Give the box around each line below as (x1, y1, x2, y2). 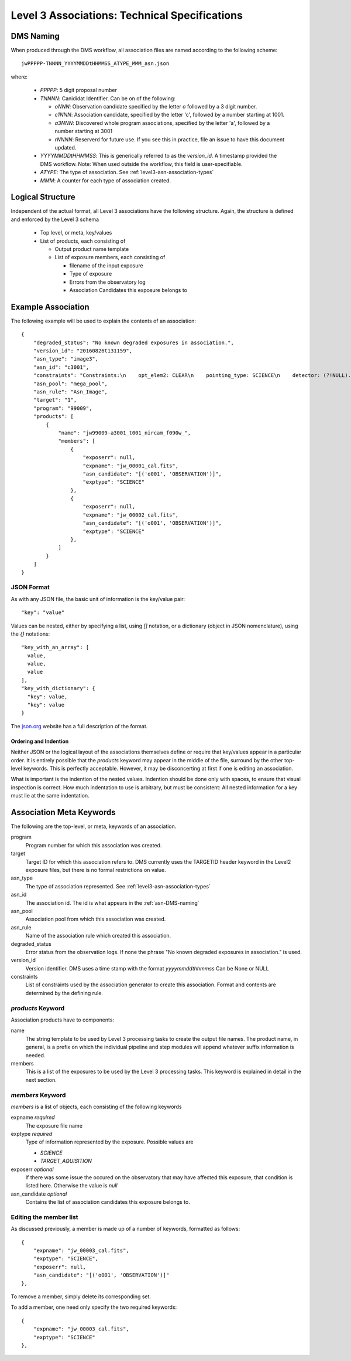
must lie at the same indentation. (11, 792, 90, 799)
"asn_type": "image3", (33, 355, 99, 362)
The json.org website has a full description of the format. (11, 722, 148, 729)
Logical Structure (11, 192, 75, 202)
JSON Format (11, 583, 50, 592)
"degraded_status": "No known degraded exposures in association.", (33, 339, 234, 346)
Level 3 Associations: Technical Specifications (11, 9, 243, 22)
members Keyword (11, 1091, 66, 1099)
